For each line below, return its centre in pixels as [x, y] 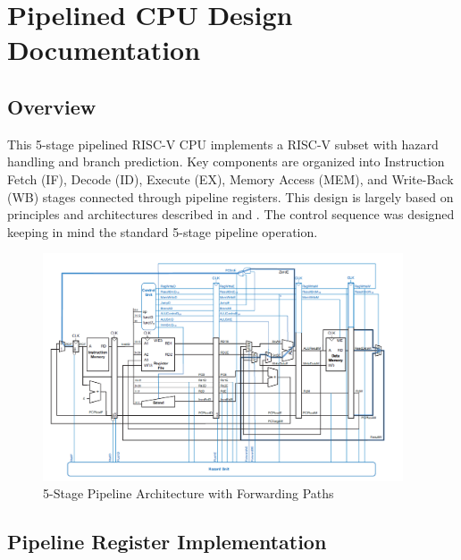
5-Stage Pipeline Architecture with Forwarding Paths [189, 493]
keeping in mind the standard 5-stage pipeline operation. [163, 231]
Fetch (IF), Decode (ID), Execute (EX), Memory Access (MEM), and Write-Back [230, 178]
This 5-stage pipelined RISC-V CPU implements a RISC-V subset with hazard [223, 144]
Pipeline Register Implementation [167, 542]
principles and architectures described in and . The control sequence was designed [231, 214]
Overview [52, 106]
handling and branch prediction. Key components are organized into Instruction [226, 161]
